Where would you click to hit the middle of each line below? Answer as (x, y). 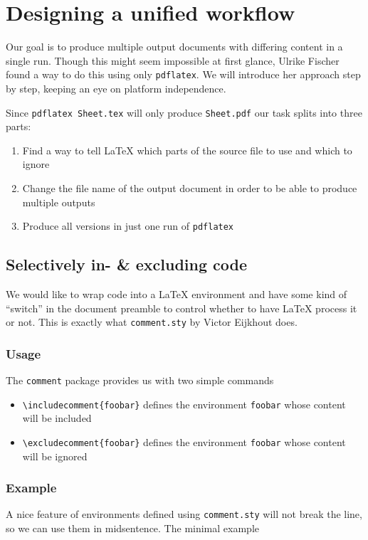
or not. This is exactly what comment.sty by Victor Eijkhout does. (152, 322)
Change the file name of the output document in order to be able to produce (190, 188)
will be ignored (55, 456)
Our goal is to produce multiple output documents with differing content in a (174, 47)
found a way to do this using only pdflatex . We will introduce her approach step (183, 74)
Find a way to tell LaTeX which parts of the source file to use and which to (187, 150)
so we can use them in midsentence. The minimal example (132, 528)
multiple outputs (59, 202)
